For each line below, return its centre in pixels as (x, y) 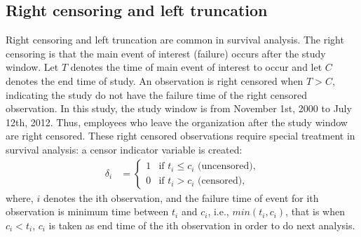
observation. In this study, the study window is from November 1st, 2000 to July (179, 108)
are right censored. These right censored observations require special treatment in (180, 136)
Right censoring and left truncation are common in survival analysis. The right (175, 40)
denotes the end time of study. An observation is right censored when (155, 80)
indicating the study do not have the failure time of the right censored (157, 94)
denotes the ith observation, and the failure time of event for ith (181, 197)
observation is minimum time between (87, 211)
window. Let (32, 67)
